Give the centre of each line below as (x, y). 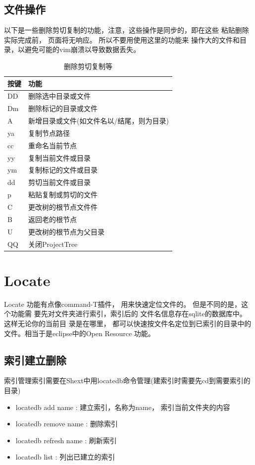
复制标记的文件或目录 (63, 170)
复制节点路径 (49, 133)
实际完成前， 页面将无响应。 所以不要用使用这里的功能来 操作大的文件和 (122, 39)
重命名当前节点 (52, 145)
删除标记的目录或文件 (63, 108)
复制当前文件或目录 (59, 157)
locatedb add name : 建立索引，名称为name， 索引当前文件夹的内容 (123, 407)
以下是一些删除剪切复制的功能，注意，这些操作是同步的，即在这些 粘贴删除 (127, 30)
